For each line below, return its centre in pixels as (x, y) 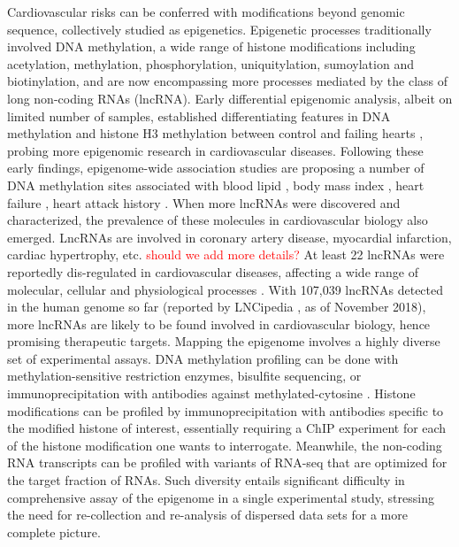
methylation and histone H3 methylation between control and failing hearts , (215, 133)
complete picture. (54, 532)
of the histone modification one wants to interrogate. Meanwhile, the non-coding (225, 445)
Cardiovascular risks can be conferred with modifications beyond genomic (206, 12)
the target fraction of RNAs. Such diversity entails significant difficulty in (206, 480)
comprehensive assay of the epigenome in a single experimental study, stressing (221, 497)
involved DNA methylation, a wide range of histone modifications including (211, 46)
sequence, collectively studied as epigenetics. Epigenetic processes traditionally (219, 29)
